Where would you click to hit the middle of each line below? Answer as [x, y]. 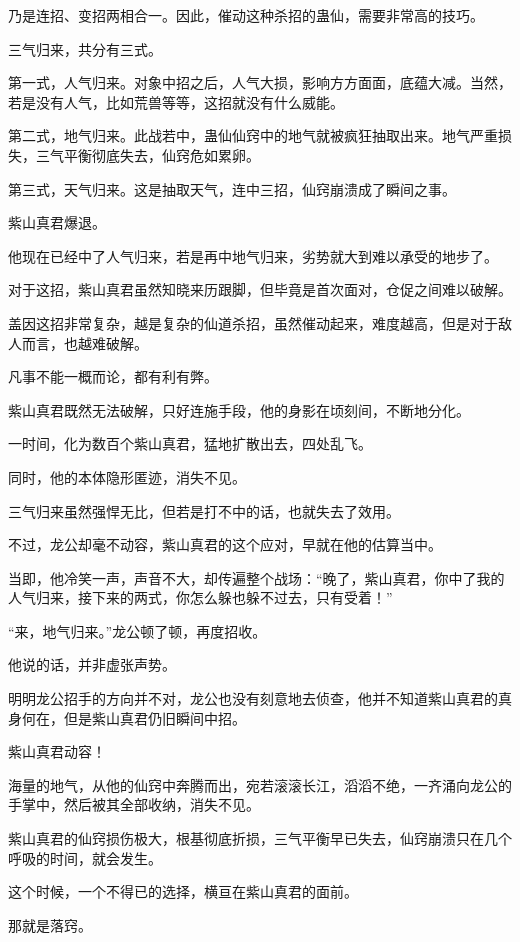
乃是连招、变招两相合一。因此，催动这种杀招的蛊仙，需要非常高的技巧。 [246, 15]
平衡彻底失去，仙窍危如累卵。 [161, 154]
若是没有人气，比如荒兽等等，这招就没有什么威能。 [176, 101]
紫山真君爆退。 [57, 222]
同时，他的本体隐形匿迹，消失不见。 [127, 476]
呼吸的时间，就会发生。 [85, 857]
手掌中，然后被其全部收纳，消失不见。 [134, 804]
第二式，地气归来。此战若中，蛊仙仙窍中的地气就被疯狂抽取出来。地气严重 [253, 135]
